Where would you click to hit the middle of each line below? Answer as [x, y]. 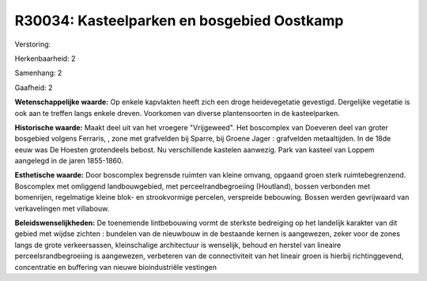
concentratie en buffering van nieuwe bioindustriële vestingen [116, 267]
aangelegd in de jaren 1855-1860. [69, 161]
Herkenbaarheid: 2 [45, 58]
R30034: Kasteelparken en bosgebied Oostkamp [179, 21]
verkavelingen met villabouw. [62, 208]
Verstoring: [33, 44]
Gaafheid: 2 [34, 88]
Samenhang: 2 [38, 73]
